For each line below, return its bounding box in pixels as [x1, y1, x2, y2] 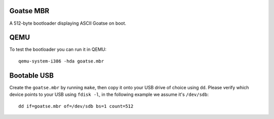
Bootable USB [9, 71, 54, 80]
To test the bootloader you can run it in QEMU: [9, 46, 107, 52]
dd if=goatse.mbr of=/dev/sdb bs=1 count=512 [18, 103, 134, 109]
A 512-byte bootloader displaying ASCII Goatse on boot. [9, 20, 126, 26]
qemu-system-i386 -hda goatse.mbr [18, 58, 104, 64]
